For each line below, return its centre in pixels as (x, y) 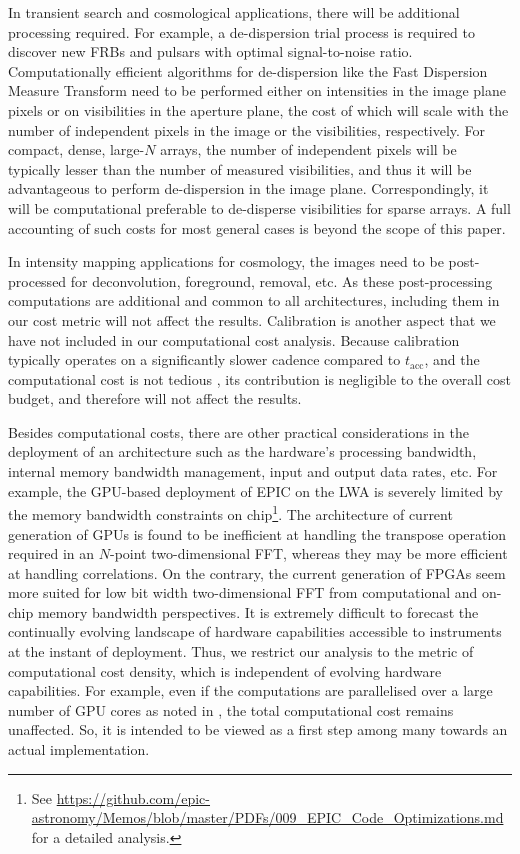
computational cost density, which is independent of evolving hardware (225, 670)
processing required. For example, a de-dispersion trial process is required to (241, 31)
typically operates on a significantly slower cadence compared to (204, 359)
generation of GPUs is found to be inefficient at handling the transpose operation (257, 533)
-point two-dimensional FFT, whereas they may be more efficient (308, 553)
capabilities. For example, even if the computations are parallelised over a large (250, 690)
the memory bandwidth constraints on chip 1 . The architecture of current (230, 512)
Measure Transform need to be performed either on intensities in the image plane (257, 90)
